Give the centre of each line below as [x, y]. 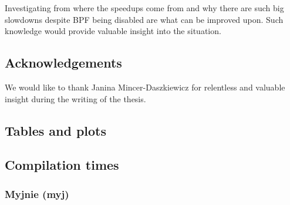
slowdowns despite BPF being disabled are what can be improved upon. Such [144, 19]
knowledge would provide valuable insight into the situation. [113, 31]
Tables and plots [56, 130]
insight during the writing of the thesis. [75, 98]
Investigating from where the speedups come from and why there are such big [144, 8]
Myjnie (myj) [37, 194]
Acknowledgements [63, 63]
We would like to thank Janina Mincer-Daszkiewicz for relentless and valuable [145, 87]
